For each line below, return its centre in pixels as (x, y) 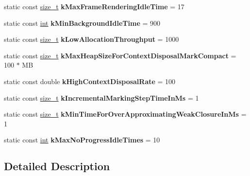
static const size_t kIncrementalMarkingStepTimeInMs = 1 (101, 97)
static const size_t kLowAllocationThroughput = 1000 (92, 39)
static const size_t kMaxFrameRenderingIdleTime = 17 (94, 6)
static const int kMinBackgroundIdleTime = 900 (82, 23)
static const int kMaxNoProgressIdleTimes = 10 (82, 140)
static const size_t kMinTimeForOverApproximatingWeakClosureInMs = (125, 114)
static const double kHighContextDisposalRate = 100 (90, 81)
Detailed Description (57, 166)
